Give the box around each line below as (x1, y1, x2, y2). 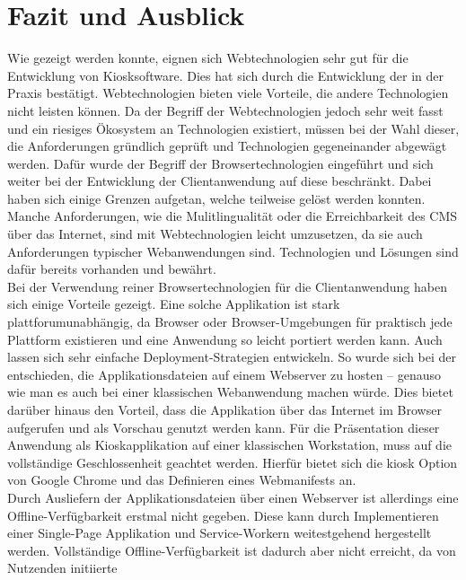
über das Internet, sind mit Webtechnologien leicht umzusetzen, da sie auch (7, 224, 423, 243)
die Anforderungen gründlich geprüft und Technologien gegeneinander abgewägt (7, 136, 447, 155)
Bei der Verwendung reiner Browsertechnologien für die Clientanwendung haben (7, 277, 447, 295)
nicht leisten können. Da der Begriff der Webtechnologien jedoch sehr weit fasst (7, 101, 444, 119)
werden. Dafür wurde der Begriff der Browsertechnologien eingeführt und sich (7, 154, 434, 172)
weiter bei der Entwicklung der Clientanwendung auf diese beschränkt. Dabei (7, 171, 432, 190)
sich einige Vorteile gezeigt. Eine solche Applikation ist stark (7, 294, 340, 313)
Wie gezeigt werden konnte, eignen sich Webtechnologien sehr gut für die (7, 48, 409, 67)
